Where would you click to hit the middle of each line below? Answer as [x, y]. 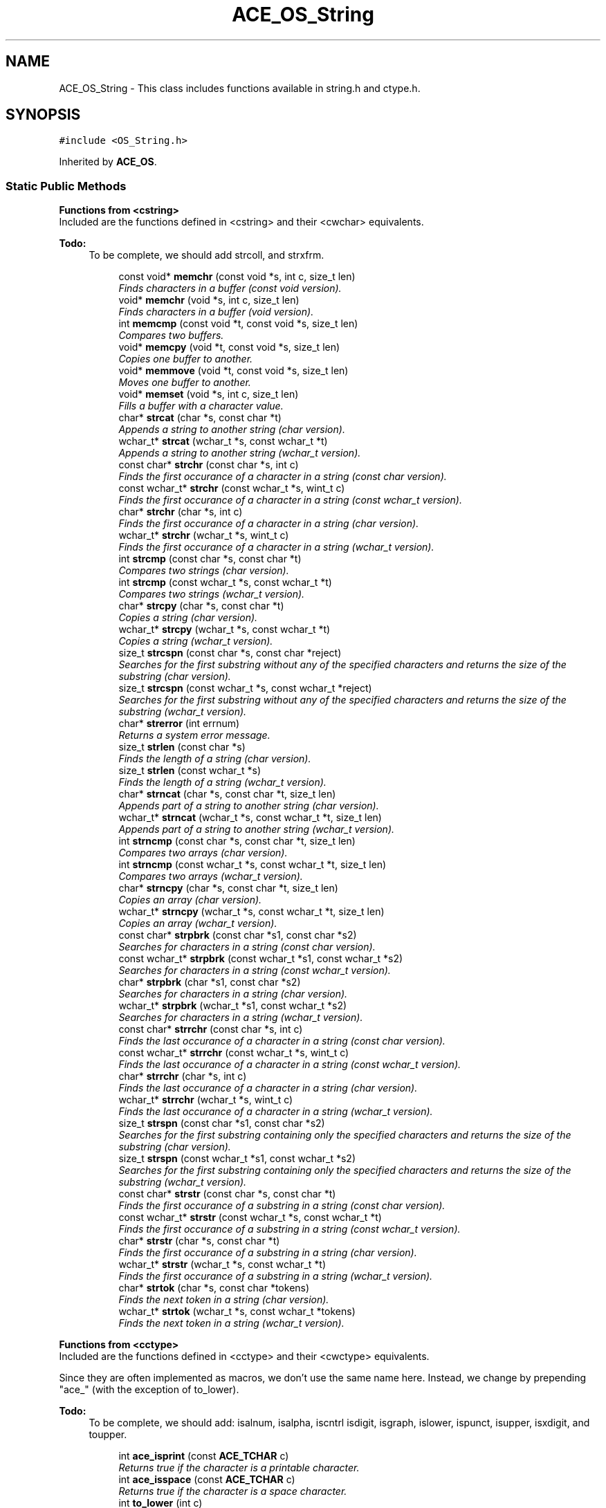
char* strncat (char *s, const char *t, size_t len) [227, 794]
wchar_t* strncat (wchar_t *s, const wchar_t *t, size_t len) [250, 818]
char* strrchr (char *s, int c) [183, 1076]
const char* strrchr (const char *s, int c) [211, 1029]
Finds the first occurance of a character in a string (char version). [269, 524]
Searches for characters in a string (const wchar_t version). [255, 971]
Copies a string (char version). [188, 618]
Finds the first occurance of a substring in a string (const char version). [282, 1206]
